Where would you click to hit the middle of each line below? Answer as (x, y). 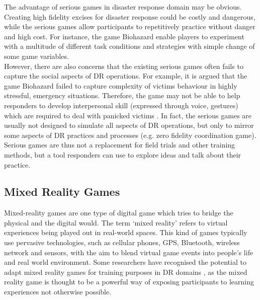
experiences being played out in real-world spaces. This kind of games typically (126, 232)
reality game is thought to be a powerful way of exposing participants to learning (129, 282)
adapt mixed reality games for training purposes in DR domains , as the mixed (126, 272)
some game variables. (36, 56)
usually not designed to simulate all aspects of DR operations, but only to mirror (129, 125)
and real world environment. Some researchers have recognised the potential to (125, 262)
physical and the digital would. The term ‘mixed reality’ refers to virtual (116, 222)
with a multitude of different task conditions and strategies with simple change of (129, 46)
